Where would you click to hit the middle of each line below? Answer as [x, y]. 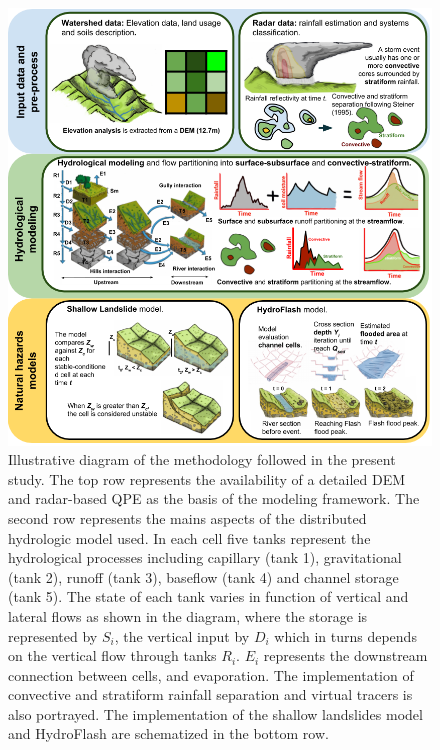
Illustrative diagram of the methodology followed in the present [202, 459]
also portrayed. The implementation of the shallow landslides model [215, 713]
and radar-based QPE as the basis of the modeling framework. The [214, 498]
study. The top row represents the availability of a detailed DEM [207, 478]
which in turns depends [345, 635]
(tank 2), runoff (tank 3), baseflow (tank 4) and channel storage [203, 576]
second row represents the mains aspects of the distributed [187, 517]
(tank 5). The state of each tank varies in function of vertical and [208, 596]
